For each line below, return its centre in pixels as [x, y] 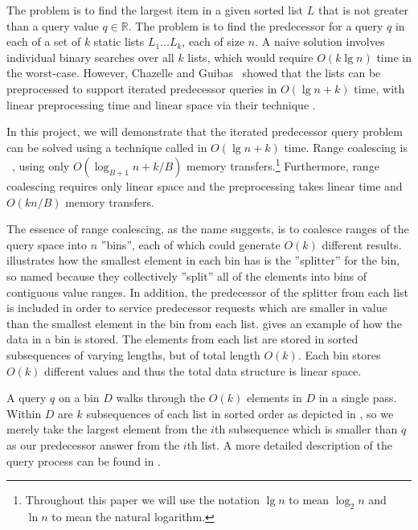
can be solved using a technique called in [107, 147]
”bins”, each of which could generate [191, 244]
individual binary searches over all [90, 57]
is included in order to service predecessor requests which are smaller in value [197, 308]
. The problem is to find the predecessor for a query [256, 25]
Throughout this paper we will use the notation [142, 500]
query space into [47, 244]
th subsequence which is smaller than [306, 429]
